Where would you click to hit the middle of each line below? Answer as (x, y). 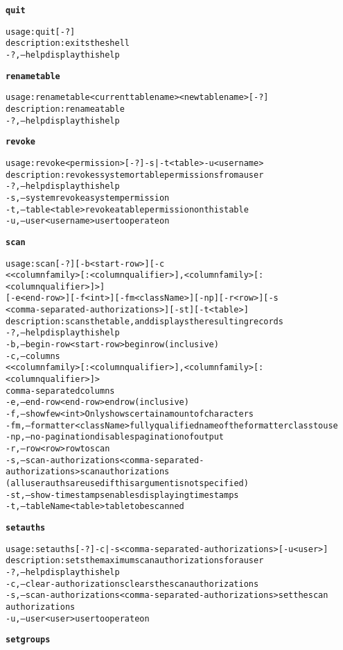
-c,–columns (33, 356)
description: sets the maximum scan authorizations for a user (135, 561)
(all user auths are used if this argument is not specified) (127, 483)
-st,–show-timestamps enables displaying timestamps (122, 495)
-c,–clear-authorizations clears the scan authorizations (132, 584)
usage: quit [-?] (41, 32)
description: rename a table (65, 109)
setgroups (28, 640)
